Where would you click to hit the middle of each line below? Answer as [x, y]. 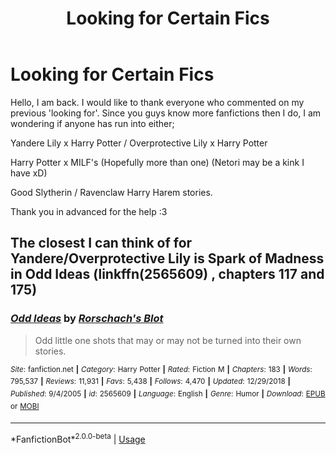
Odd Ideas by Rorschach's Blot [87, 319]
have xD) [29, 173]
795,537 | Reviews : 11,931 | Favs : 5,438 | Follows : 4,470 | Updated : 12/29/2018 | [150, 382]
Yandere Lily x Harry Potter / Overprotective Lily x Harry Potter [139, 143]
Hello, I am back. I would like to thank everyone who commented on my [157, 102]
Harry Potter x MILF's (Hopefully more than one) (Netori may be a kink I [157, 162]
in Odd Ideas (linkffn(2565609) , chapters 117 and [167, 274]
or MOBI [25, 406]
